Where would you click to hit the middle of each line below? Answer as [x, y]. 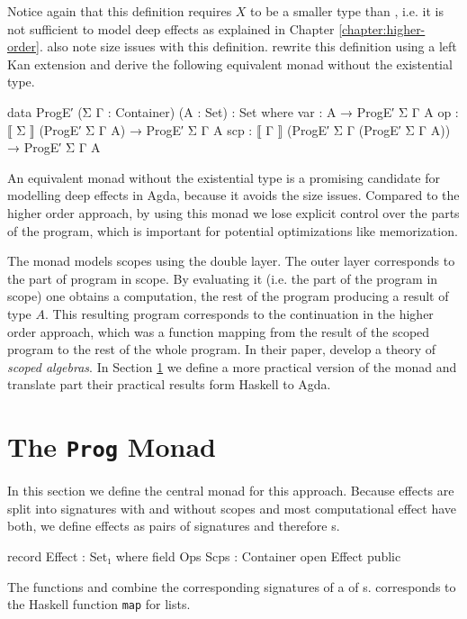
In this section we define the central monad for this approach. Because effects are [231, 491]
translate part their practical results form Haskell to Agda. [169, 384]
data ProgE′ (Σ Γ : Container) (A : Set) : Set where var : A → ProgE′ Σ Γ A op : [233, 111]
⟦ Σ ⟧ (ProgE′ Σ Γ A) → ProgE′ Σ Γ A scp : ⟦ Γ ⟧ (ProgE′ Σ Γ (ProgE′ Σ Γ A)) [229, 129]
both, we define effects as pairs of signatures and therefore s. [174, 526]
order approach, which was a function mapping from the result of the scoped [219, 331]
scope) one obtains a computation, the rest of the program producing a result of [228, 296]
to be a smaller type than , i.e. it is [347, 11]
